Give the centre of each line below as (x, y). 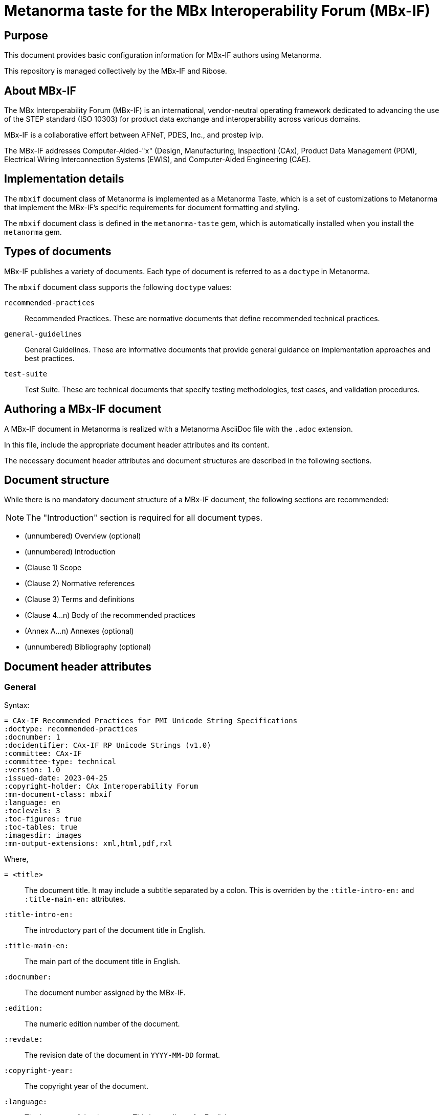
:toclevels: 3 (32, 810)
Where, (16, 859)
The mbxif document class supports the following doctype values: (118, 287)
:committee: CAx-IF (43, 753)
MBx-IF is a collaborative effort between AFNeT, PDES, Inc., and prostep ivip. (134, 135)
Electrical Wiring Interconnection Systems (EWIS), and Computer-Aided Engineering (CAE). (158, 160)
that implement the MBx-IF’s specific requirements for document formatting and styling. (152, 207)
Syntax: (17, 705)
